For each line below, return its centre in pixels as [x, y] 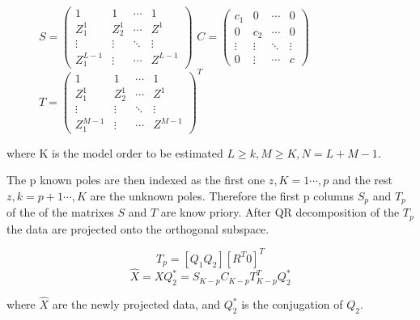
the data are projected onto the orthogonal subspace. [138, 228]
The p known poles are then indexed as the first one [136, 180]
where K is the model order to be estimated [115, 152]
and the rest [362, 180]
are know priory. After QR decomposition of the [280, 212]
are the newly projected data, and [136, 304]
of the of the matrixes [60, 212]
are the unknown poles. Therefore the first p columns [222, 195]
